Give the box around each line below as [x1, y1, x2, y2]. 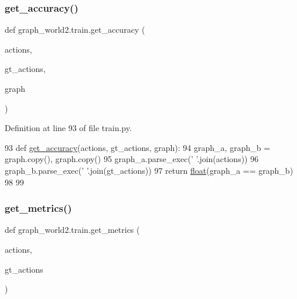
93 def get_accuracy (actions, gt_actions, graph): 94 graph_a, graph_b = [5, 141, 271, 153]
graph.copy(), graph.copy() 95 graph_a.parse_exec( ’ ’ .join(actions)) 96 [5, 153, 259, 165]
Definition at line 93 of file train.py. [5, 122, 132, 134]
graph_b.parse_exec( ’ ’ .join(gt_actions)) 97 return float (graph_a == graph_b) [5, 164, 293, 176]
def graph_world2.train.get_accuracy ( [5, 23, 145, 36]
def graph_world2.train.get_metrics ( [5, 224, 140, 236]
